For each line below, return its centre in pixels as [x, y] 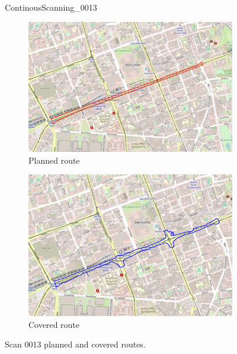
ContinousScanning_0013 [51, 7]
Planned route [54, 160]
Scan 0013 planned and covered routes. [75, 344]
